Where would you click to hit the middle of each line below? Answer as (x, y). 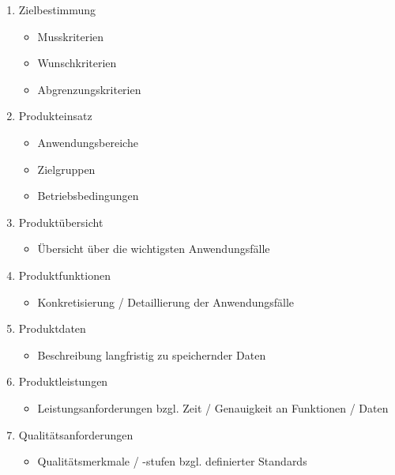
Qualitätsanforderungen (76, 434)
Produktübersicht (61, 222)
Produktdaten (52, 328)
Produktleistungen (63, 381)
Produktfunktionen (64, 275)
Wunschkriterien (77, 63)
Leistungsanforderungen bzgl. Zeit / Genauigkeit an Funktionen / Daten (213, 407)
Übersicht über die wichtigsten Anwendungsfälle (154, 249)
